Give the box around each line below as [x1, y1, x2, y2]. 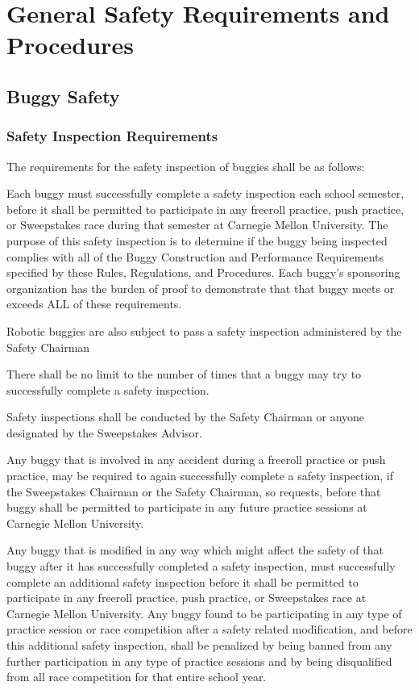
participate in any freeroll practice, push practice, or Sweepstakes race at [6, 589, 367, 606]
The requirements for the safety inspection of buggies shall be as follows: [6, 157, 365, 174]
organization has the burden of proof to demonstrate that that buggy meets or [6, 279, 395, 296]
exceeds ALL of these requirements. [6, 295, 182, 312]
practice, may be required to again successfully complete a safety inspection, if [6, 467, 393, 484]
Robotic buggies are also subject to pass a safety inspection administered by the [6, 322, 402, 339]
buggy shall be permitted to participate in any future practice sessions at [6, 499, 367, 516]
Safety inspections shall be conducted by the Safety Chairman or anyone [6, 408, 365, 425]
